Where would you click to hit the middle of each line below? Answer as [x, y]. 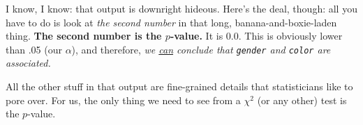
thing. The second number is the [84, 36]
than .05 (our [34, 49]
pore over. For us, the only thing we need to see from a [123, 100]
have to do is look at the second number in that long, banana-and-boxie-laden [171, 22]
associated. [28, 63]
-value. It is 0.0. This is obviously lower [256, 36]
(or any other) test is [302, 100]
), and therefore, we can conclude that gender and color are [201, 49]
